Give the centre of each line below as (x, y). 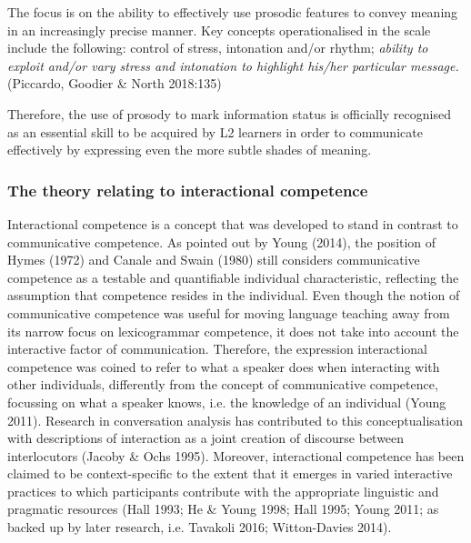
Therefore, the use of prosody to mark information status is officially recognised (229, 113)
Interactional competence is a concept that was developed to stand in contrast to (233, 223)
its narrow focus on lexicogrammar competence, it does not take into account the (233, 331)
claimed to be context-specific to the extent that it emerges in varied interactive (230, 473)
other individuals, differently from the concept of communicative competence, (223, 384)
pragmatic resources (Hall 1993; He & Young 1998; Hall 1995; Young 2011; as (223, 509)
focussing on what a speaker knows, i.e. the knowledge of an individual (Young (227, 402)
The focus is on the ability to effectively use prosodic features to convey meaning (233, 12)
